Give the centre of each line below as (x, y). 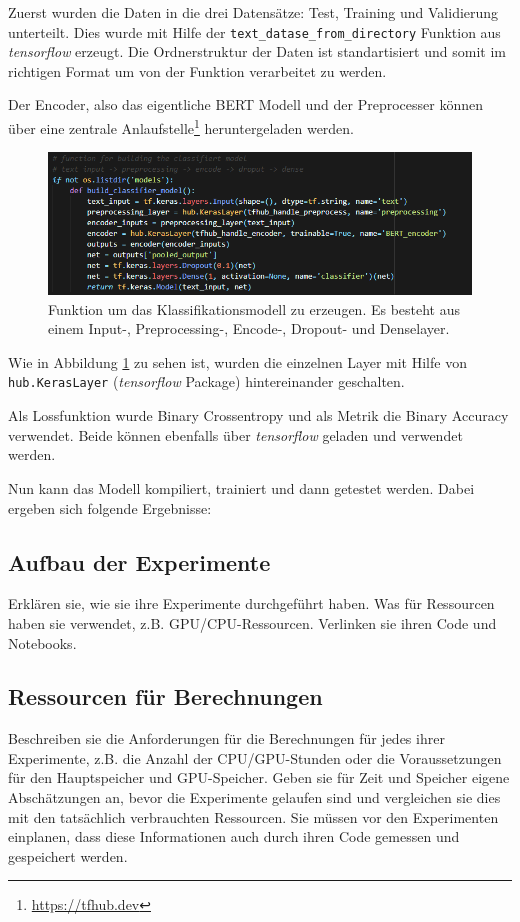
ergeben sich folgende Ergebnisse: (110, 507)
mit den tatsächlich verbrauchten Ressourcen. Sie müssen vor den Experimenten (253, 816)
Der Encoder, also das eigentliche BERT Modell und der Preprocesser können (245, 104)
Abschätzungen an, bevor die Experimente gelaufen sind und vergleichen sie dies (254, 797)
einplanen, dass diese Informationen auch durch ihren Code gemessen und (234, 836)
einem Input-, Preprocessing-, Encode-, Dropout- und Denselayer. (249, 328)
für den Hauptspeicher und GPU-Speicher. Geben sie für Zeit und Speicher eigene (259, 777)
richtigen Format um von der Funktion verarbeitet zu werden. (197, 70)
